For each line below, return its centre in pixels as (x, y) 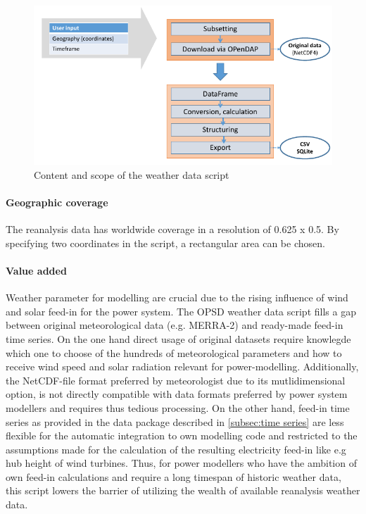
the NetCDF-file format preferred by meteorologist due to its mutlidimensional (176, 380)
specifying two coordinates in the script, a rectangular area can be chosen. (165, 243)
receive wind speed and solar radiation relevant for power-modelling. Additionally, (182, 366)
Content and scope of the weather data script (132, 174)
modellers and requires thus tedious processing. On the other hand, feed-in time (178, 407)
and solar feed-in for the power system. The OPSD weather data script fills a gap (181, 311)
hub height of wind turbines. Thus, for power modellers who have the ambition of (181, 463)
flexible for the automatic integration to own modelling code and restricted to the (182, 435)
